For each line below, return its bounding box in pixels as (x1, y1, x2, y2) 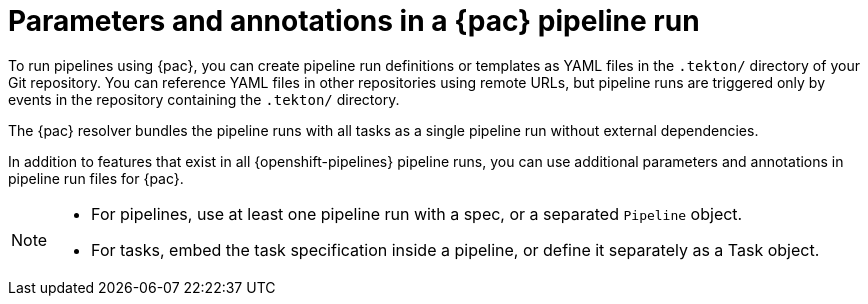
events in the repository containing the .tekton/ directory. (8, 90, 400, 108)
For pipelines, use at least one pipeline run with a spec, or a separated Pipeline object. (91, 203, 743, 224)
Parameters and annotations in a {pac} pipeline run (8, 4, 700, 38)
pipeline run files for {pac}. (8, 169, 184, 187)
